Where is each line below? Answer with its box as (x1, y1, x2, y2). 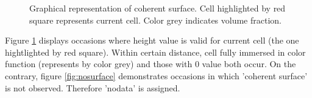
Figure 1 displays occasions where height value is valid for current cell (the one (5, 34, 299, 47)
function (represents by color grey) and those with (5, 57, 193, 70)
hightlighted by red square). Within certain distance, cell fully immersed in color (5, 45, 306, 58)
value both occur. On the (202, 57, 296, 70)
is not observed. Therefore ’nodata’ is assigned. (5, 81, 180, 94)
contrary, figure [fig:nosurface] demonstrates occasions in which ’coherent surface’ (5, 69, 308, 82)
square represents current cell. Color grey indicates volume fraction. (29, 13, 282, 26)
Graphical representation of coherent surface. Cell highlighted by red (29, 2, 286, 14)
